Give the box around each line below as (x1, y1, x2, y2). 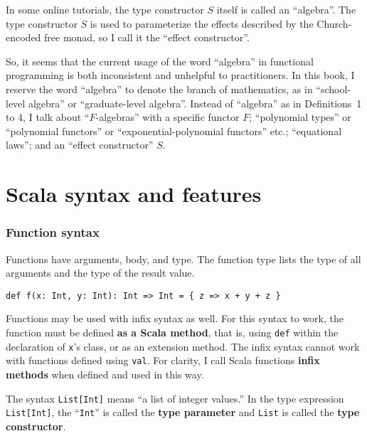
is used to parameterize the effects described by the (90, 16, 314, 31)
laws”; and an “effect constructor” (6, 137, 154, 152)
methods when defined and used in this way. (6, 366, 204, 381)
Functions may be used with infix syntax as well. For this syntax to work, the (6, 311, 344, 326)
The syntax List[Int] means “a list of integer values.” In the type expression (6, 390, 344, 405)
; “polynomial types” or (249, 110, 351, 124)
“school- (316, 81, 351, 96)
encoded (6, 30, 41, 45)
